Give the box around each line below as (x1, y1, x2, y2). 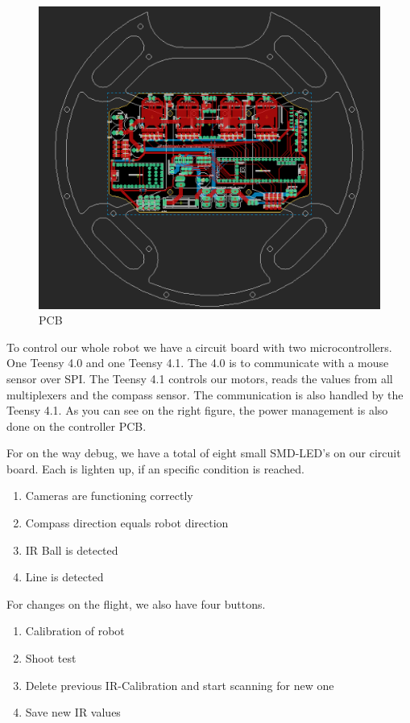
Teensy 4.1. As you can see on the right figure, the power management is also (6, 402, 388, 419)
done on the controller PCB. (6, 417, 147, 434)
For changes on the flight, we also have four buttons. (6, 595, 266, 612)
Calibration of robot (25, 622, 125, 639)
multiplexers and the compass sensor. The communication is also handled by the (6, 386, 404, 403)
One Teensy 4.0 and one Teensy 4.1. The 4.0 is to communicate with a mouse (6, 354, 389, 371)
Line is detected (25, 568, 104, 585)
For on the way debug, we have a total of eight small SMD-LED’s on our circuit (6, 444, 401, 461)
